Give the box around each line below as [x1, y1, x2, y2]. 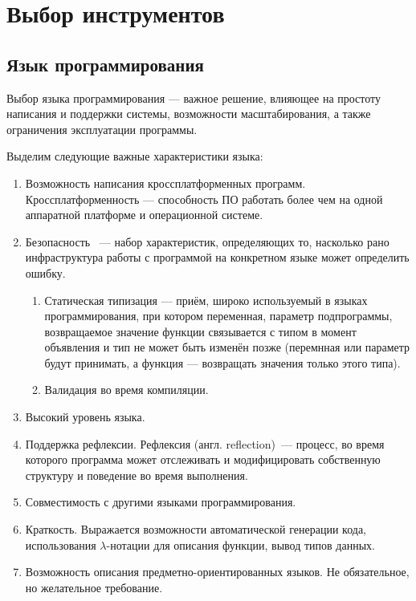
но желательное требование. [25, 579, 163, 595]
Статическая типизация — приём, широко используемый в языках [44, 291, 368, 308]
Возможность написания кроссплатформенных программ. [25, 174, 306, 191]
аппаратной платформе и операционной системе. [25, 206, 263, 223]
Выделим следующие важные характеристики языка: [6, 148, 263, 164]
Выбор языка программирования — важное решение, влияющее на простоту [6, 89, 381, 106]
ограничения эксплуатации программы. [6, 120, 198, 137]
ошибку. [25, 264, 66, 281]
